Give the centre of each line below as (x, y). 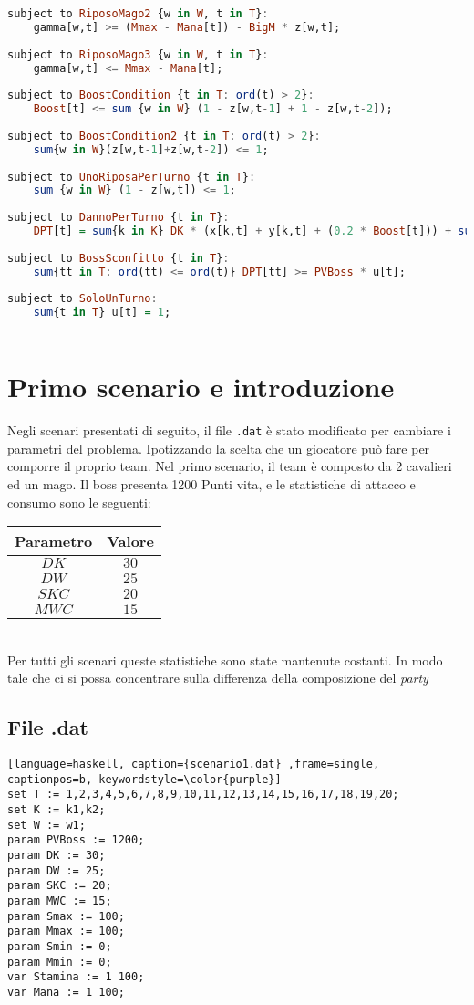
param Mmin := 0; (60, 962)
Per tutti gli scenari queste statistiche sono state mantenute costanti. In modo (225, 660)
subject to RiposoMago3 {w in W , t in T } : (138, 54)
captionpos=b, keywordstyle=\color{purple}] (144, 779)
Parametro (54, 541)
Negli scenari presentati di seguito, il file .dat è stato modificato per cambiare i (229, 430)
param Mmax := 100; (66, 932)
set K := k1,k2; (57, 810)
